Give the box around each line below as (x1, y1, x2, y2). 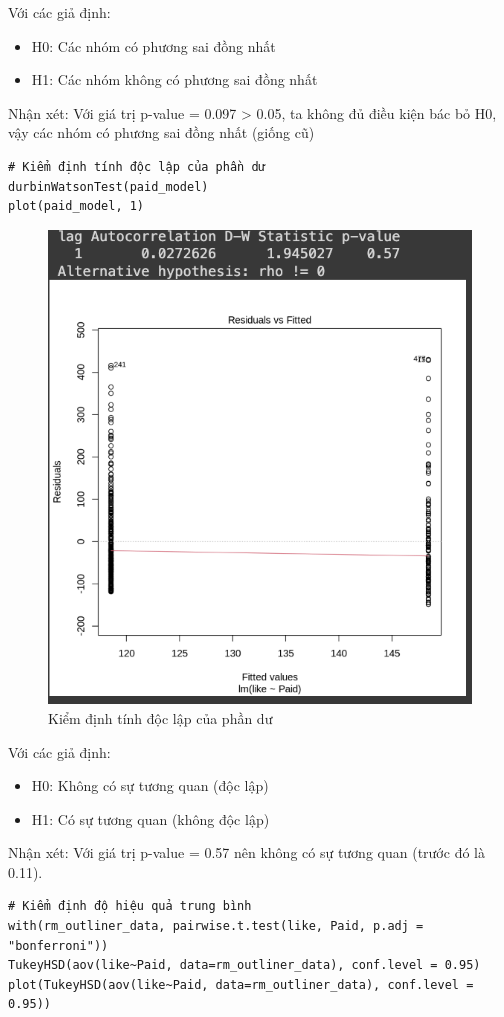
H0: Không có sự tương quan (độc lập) (31, 775, 269, 796)
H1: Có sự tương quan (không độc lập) (31, 808, 270, 829)
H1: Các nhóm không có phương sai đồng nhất (31, 69, 318, 90)
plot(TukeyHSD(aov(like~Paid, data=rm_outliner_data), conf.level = (8, 977, 474, 992)
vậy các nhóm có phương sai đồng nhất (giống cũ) (8, 122, 315, 143)
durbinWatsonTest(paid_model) (8, 179, 209, 194)
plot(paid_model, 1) (8, 199, 145, 214)
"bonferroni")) (8, 938, 109, 953)
